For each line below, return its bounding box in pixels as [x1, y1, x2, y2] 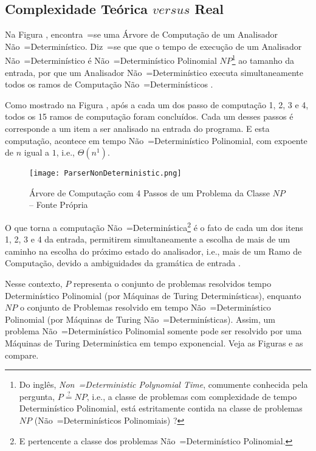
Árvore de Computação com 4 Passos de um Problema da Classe [29, 186, 270, 199]
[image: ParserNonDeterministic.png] [29, 169, 182, 178]
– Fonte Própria [29, 198, 88, 211]
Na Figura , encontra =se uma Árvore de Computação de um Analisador [5, 28, 278, 41]
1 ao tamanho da [232, 52, 295, 67]
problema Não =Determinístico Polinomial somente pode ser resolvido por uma [5, 325, 302, 337]
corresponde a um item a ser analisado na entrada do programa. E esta [5, 122, 270, 135]
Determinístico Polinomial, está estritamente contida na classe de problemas [19, 402, 303, 415]
